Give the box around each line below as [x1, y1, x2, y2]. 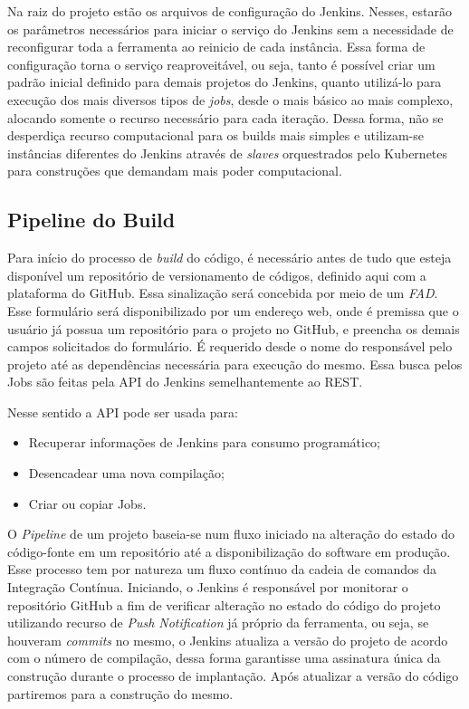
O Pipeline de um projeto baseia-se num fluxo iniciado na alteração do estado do [7, 524, 455, 543]
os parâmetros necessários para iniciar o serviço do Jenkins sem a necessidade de [7, 19, 454, 38]
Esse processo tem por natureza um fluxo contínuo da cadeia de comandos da [7, 560, 436, 579]
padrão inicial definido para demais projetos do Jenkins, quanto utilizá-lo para [7, 72, 442, 91]
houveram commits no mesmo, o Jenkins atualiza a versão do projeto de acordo [7, 630, 448, 649]
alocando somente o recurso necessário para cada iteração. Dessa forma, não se [7, 108, 444, 127]
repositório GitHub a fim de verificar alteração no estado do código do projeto [7, 595, 441, 614]
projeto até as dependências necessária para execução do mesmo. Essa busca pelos [7, 354, 463, 373]
